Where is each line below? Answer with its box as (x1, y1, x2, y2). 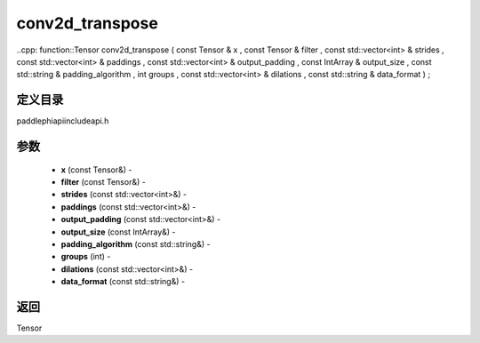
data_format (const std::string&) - (60, 276, 186, 287)
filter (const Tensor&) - (60, 177, 146, 187)
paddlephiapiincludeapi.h (16, 116, 109, 126)
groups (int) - (60, 251, 111, 262)
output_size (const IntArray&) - (60, 227, 176, 237)
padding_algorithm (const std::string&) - (60, 238, 211, 249)
